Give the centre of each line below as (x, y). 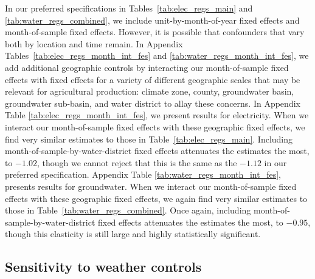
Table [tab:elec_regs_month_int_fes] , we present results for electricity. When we (157, 115)
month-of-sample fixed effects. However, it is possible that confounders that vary (155, 32)
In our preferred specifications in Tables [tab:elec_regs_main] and (129, 8)
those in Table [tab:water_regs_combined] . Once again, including (128, 210)
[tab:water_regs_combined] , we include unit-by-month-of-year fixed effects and (152, 20)
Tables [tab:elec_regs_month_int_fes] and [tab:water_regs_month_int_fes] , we (157, 55)
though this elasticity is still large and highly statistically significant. (133, 234)
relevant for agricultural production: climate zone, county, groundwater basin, (150, 91)
